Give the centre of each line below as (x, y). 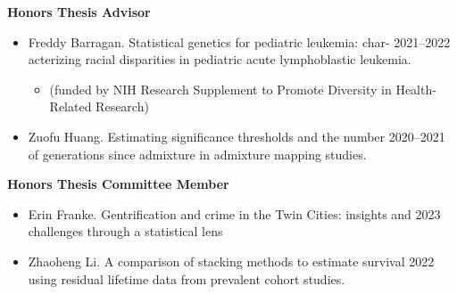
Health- (416, 89)
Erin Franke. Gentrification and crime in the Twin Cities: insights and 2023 (234, 213)
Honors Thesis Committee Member (118, 184)
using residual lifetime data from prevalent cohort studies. (187, 278)
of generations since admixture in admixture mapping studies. (197, 154)
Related (71, 106)
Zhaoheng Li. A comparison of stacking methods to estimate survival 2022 (231, 261)
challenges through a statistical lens (125, 231)
